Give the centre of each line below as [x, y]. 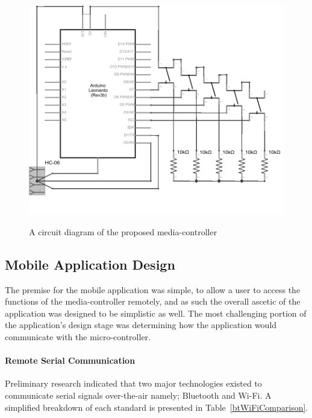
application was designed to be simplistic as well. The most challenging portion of [156, 313]
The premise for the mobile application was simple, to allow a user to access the [153, 289]
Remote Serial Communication [70, 360]
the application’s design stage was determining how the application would [141, 325]
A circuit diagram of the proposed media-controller [123, 231]
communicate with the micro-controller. [78, 336]
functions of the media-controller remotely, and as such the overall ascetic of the [153, 301]
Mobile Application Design [90, 264]
